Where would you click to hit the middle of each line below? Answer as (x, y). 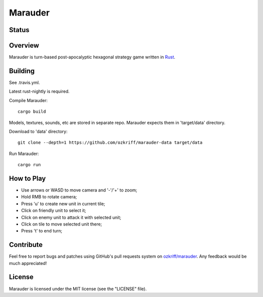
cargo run (29, 165)
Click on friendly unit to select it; (54, 210)
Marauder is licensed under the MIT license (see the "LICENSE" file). (78, 289)
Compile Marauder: (28, 100)
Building (22, 71)
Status (19, 30)
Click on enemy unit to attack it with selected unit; (71, 217)
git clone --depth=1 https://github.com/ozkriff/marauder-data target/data (110, 143)
